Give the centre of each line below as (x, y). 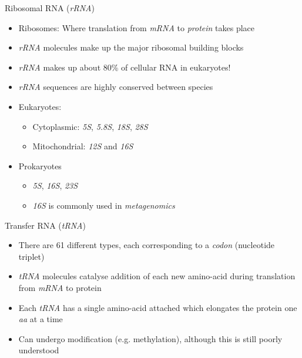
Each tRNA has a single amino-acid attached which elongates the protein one (158, 307)
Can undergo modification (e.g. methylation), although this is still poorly (150, 338)
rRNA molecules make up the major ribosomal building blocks (131, 47)
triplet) (31, 256)
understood (39, 350)
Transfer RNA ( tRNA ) (45, 225)
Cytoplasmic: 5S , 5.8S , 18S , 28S (90, 126)
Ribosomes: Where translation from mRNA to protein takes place (137, 27)
